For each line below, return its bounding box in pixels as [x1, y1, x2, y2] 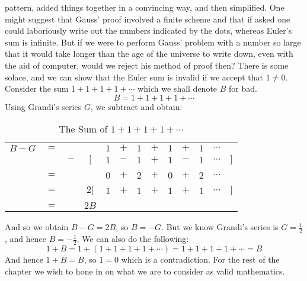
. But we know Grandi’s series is [161, 221, 279, 233]
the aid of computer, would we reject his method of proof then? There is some [5, 59, 289, 71]
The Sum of [59, 122, 108, 136]
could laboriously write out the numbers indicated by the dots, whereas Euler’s [5, 24, 292, 37]
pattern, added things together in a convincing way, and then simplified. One [5, 1, 284, 13]
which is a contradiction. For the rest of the [121, 253, 280, 265]
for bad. [229, 82, 257, 95]
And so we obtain [5, 221, 69, 233]
